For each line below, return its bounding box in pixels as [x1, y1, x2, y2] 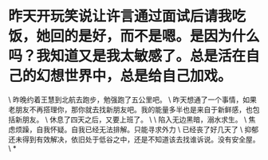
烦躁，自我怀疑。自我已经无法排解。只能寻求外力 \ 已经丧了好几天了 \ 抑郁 [14, 124, 259, 134]
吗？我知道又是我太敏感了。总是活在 [8, 47, 246, 65]
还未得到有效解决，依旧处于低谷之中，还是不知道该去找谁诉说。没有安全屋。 [8, 135, 260, 144]
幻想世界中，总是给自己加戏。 [36, 67, 233, 85]
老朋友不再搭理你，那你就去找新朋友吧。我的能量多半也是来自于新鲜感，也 [8, 104, 253, 114]
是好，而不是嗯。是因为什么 [78, 27, 261, 45]
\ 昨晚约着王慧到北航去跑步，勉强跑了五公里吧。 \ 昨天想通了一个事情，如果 [8, 95, 257, 104]
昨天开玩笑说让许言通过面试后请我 [8, 7, 233, 25]
